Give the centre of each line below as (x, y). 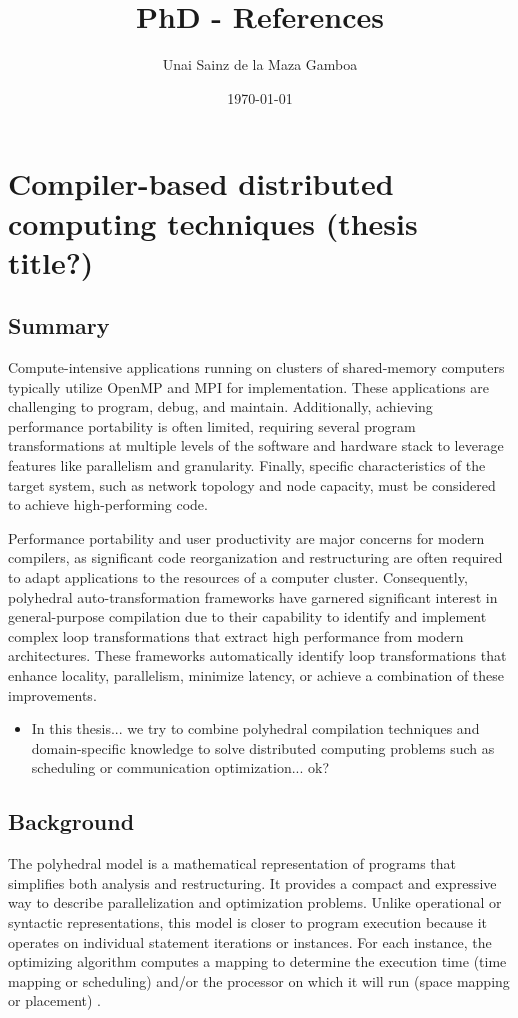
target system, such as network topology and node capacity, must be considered (252, 484)
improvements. (52, 694)
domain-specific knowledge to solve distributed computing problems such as (263, 747)
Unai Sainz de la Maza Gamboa (260, 64)
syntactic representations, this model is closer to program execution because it (248, 921)
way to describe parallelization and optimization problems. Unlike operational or (255, 902)
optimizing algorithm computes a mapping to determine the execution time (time (257, 961)
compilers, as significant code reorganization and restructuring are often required (255, 557)
